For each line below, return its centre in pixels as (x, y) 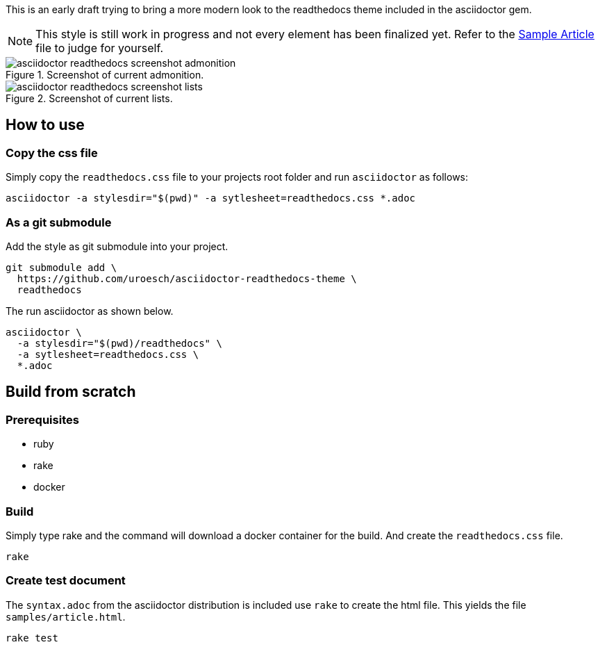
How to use (45, 125)
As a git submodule (59, 222)
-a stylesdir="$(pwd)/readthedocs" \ (119, 343)
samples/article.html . (66, 616)
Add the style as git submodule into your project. (117, 246)
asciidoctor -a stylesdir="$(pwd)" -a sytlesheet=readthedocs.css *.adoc (211, 198)
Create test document (66, 581)
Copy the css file (52, 153)
